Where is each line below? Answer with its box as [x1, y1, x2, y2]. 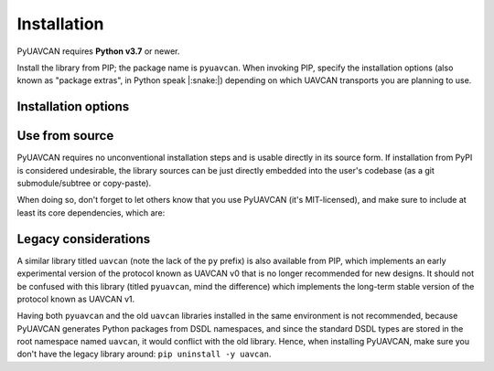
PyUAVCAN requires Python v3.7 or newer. [16, 46, 180, 57]
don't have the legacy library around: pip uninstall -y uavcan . [16, 348, 272, 360]
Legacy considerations [16, 231, 151, 247]
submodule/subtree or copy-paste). [16, 178, 152, 189]
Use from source [16, 128, 114, 143]
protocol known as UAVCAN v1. [16, 293, 135, 304]
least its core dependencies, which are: [16, 207, 166, 218]
